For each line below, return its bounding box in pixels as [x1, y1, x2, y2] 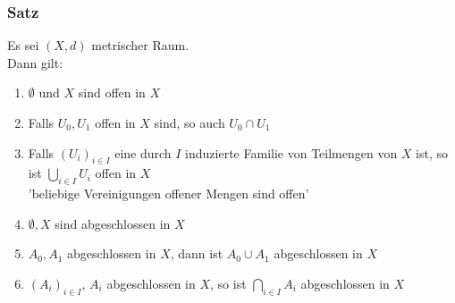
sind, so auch [154, 114, 225, 131]
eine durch [114, 143, 172, 162]
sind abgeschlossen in [55, 214, 171, 232]
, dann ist [170, 244, 223, 263]
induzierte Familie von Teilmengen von [185, 143, 398, 162]
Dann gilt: [7, 53, 63, 72]
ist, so [416, 143, 449, 162]
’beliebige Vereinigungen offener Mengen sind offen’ [28, 184, 309, 203]
